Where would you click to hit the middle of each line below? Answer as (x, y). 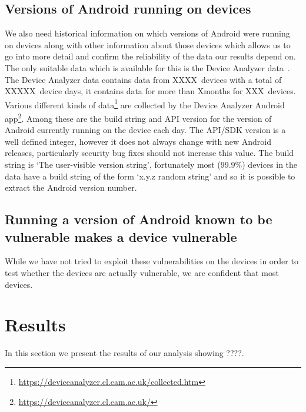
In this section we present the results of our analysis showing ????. (124, 353)
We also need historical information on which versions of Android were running (147, 33)
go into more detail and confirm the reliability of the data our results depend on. (150, 56)
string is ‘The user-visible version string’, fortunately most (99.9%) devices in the (151, 165)
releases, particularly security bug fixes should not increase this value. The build (149, 153)
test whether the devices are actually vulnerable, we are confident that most (142, 273)
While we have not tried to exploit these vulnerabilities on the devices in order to (152, 261)
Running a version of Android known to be (139, 219)
